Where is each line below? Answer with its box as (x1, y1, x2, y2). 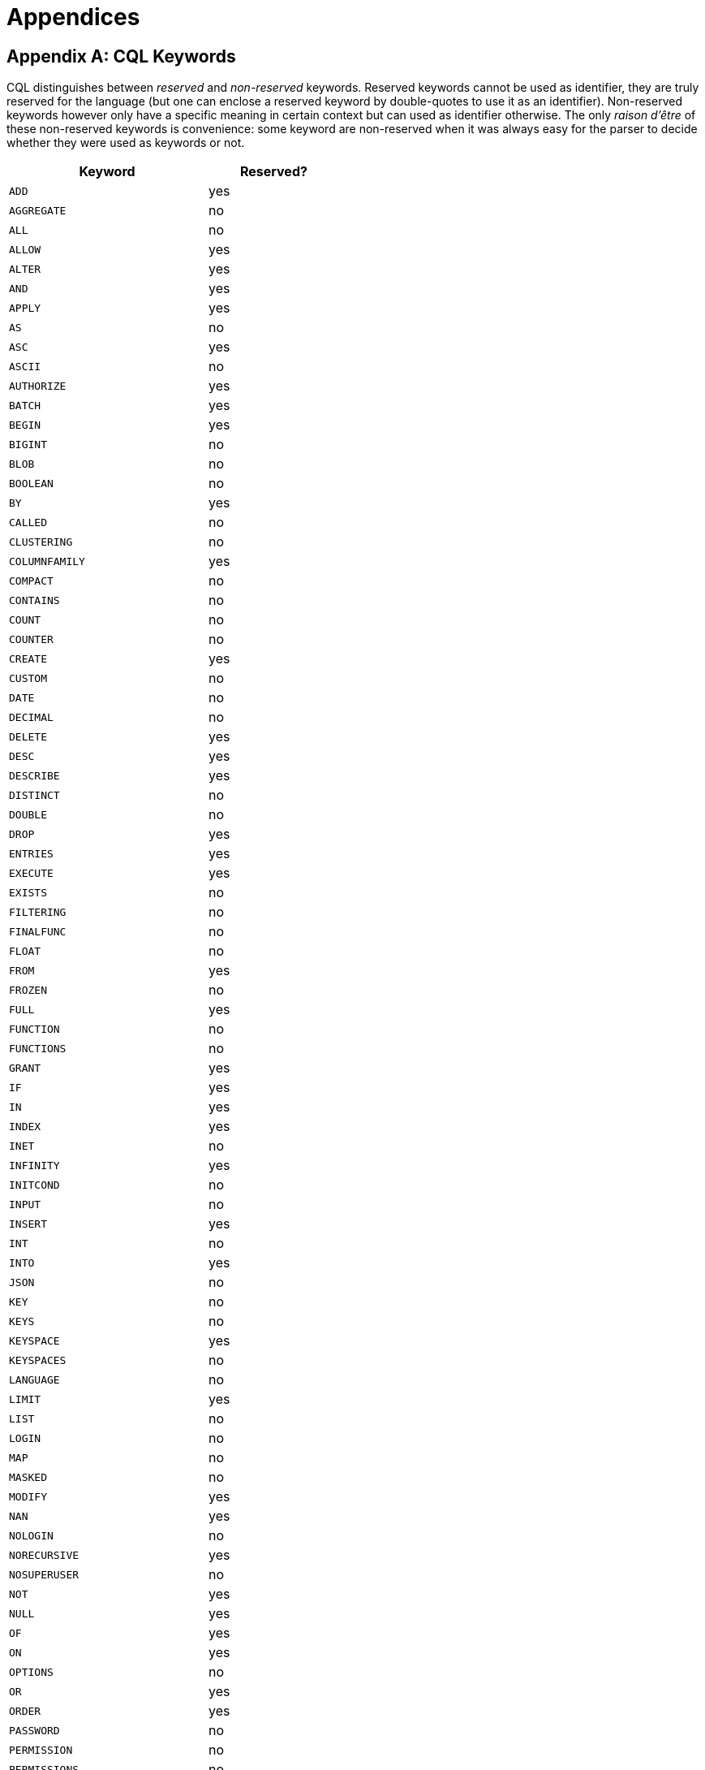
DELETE (9, 730, 47, 743)
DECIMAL (9, 710, 54, 723)
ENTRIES (9, 847, 54, 860)
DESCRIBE (9, 769, 60, 782)
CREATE (9, 652, 47, 665)
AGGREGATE (9, 204, 67, 217)
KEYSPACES (9, 1353, 67, 1366)
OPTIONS (9, 1665, 54, 1678)
